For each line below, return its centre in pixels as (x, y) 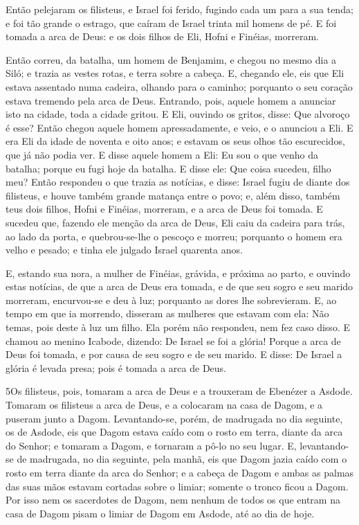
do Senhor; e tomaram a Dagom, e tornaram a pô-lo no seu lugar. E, (151, 445)
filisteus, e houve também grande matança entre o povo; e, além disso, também (173, 195)
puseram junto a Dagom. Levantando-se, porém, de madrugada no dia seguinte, (174, 418)
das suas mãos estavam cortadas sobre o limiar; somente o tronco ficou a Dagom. (177, 486)
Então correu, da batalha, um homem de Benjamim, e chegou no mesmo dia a (171, 59)
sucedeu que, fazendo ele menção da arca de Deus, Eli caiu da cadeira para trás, (175, 222)
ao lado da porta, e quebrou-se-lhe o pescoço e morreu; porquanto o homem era (174, 236)
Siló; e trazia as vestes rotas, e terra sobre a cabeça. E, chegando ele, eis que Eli (175, 73)
